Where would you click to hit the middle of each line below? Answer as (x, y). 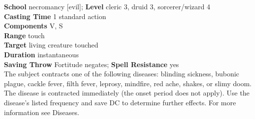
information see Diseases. (42, 112)
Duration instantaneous (41, 54)
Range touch (24, 35)
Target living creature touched (51, 45)
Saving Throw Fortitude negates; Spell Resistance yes (92, 64)
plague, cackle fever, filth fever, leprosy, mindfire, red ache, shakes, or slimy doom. (128, 83)
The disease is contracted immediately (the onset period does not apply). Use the (127, 93)
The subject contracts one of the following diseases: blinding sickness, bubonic (122, 74)
